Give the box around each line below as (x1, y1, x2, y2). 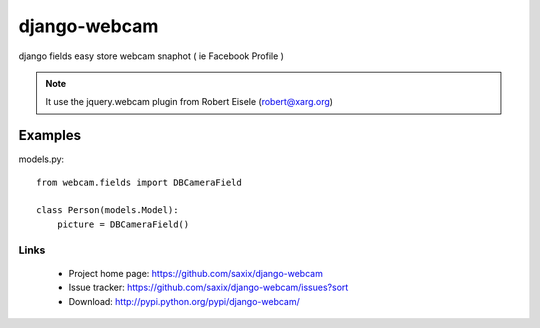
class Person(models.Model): (36, 205, 179, 216)
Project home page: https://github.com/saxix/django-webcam (68, 267, 324, 279)
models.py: (18, 153, 65, 165)
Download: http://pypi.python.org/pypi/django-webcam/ (68, 295, 300, 307)
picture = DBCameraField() (56, 218, 190, 230)
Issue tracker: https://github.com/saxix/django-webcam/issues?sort (68, 281, 349, 294)
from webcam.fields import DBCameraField (36, 176, 242, 188)
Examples (18, 127, 82, 144)
